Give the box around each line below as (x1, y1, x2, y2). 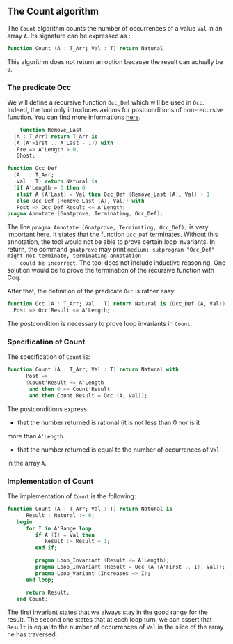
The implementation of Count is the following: (7, 492, 136, 500)
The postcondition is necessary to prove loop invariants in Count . (7, 320, 193, 328)
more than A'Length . (7, 431, 65, 440)
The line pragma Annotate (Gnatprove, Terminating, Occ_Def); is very (7, 223, 209, 231)
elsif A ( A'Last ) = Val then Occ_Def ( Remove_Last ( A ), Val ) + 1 (16, 191, 210, 198)
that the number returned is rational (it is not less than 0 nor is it (17, 418, 200, 427)
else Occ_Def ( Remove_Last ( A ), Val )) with (16, 197, 145, 204)
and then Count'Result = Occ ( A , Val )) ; (29, 392, 148, 399)
